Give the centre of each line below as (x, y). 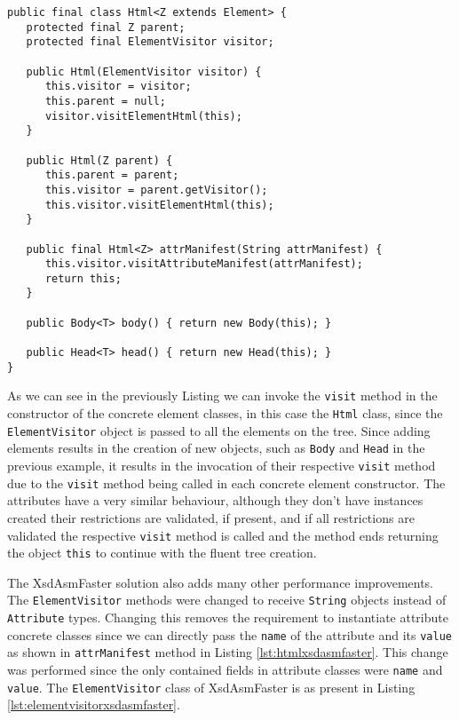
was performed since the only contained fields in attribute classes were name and (225, 670)
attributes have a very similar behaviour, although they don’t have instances (215, 500)
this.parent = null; (105, 101)
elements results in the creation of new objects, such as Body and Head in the (216, 448)
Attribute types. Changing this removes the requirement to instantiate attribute (228, 617)
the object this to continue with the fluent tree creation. (162, 553)
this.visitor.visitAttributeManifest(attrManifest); (204, 264)
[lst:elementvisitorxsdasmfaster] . (94, 704)
